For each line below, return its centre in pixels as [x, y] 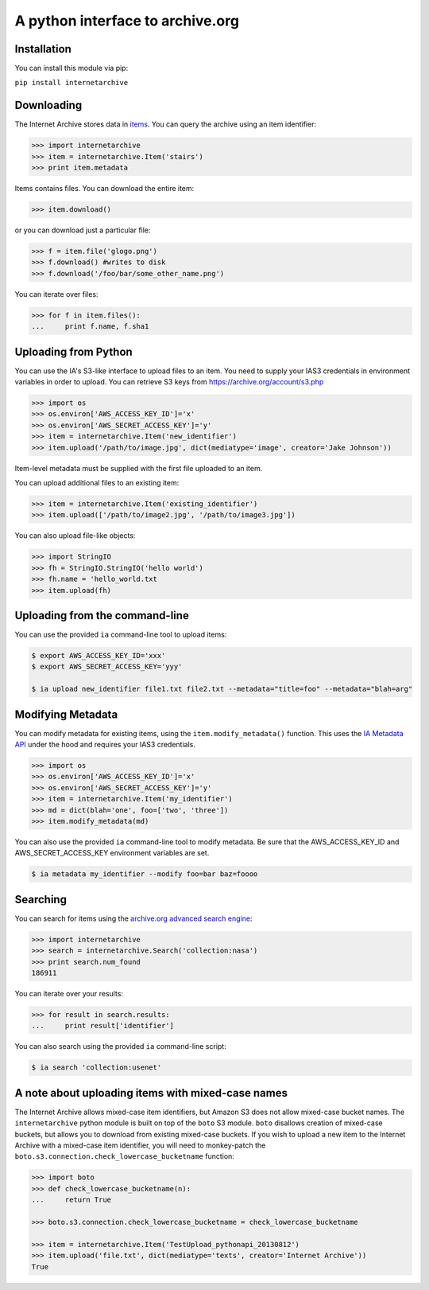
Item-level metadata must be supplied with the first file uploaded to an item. [139, 468]
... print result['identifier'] [103, 1026]
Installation [43, 49]
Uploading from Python [73, 351]
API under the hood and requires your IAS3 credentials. [105, 745]
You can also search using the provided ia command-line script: [120, 1046]
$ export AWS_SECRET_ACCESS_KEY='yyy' [107, 667]
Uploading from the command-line [102, 616]
